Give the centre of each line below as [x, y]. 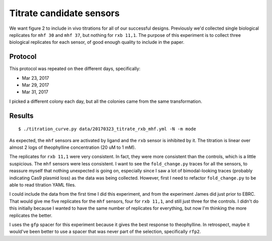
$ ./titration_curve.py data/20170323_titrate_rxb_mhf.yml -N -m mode [107, 129]
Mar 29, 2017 [36, 85]
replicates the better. [31, 215]
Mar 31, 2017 [35, 92]
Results [21, 116]
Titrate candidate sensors [64, 13]
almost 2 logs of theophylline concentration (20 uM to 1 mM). [73, 147]
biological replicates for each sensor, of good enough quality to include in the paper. [97, 42]
